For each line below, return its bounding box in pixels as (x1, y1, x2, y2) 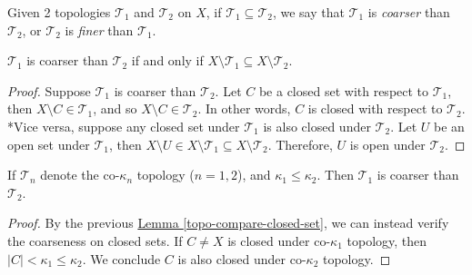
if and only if (131, 51, 204, 70)
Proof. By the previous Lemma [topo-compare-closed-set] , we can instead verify (7, 213, 449, 232)
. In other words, (197, 99, 291, 118)
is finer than (65, 20, 134, 39)
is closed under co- (227, 231, 331, 250)
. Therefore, (267, 134, 333, 153)
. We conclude (82, 249, 161, 268)
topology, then (346, 231, 427, 250)
